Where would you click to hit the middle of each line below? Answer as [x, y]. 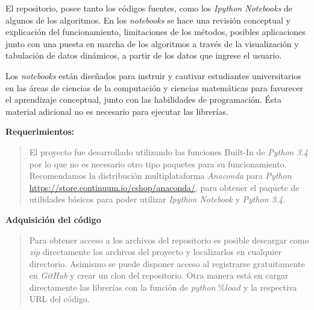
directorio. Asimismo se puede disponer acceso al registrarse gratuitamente [167, 263]
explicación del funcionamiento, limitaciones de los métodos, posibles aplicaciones [155, 32]
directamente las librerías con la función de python [122, 287]
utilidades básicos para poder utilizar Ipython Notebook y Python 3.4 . [157, 199]
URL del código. [59, 299]
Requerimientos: [40, 131]
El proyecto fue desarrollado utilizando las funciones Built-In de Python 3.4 [169, 151]
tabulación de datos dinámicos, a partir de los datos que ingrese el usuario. [144, 55]
